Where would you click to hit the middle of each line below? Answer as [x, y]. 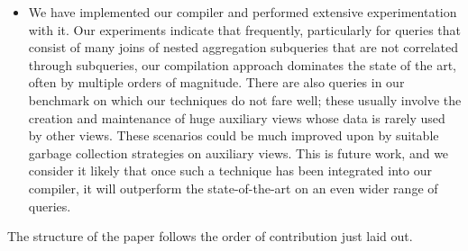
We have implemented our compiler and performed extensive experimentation [243, 12]
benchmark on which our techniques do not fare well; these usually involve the [245, 99]
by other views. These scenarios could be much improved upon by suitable [234, 135]
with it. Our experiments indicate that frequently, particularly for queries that [245, 29]
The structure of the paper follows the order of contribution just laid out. [210, 236]
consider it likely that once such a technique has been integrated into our [230, 170]
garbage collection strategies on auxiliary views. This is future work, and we [239, 152]
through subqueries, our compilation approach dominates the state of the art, [243, 64]
